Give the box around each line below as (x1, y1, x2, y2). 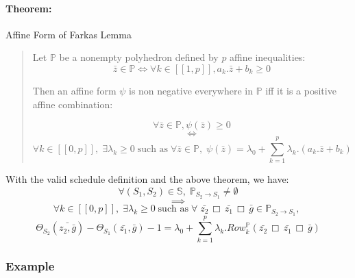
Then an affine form (32, 83, 117, 97)
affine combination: (32, 97, 113, 111)
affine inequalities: (230, 50, 306, 64)
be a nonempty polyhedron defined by (59, 50, 219, 64)
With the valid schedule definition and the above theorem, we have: (5, 172, 289, 186)
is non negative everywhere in (129, 83, 253, 97)
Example (5, 257, 55, 274)
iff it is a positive (265, 83, 336, 97)
